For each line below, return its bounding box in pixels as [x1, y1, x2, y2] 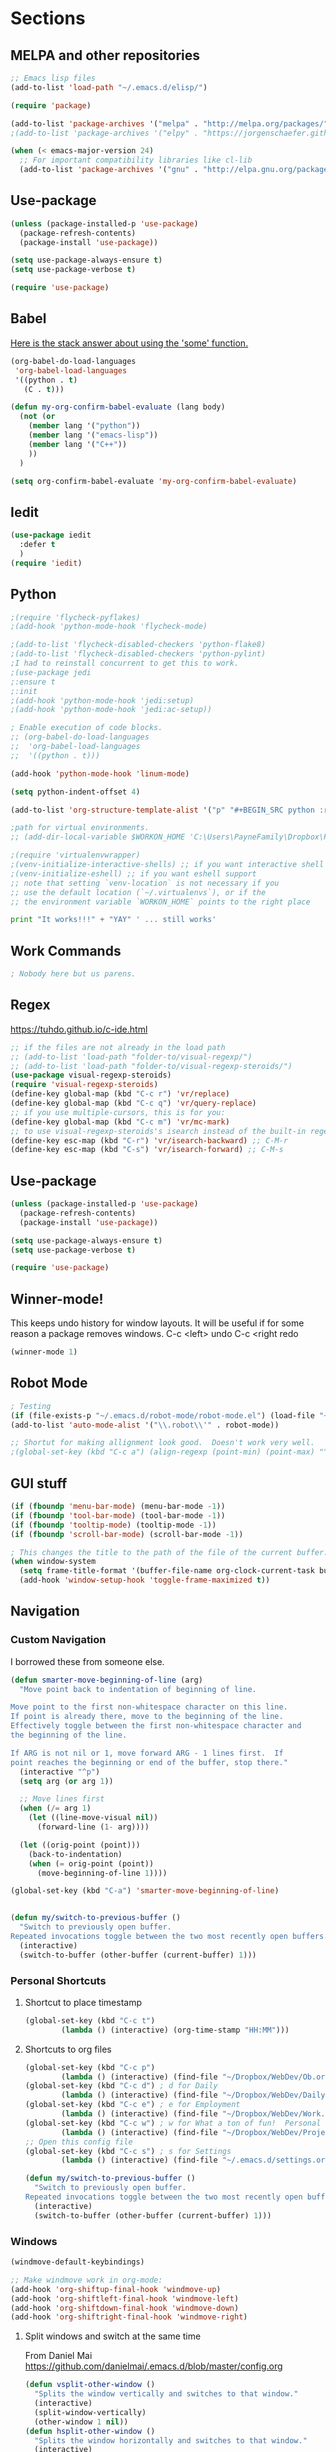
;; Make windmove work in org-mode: [10, 2275, 163, 2285]
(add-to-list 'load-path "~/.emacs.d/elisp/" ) [10, 82, 208, 92]
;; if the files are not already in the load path [10, 1042, 226, 1052]
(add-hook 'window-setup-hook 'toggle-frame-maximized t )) [19, 1575, 271, 1586]
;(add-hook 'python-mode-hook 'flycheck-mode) [10, 622, 208, 632]
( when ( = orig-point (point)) [28, 1858, 155, 1869]
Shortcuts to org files [24, 2043, 112, 2055]
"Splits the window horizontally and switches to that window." [34, 2435, 308, 2446]
